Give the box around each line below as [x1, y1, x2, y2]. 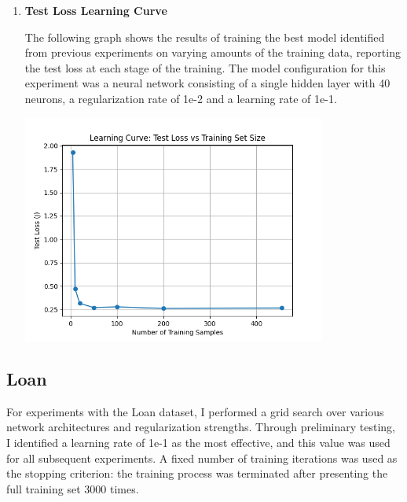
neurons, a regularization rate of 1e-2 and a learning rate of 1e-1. [24, 90, 337, 106]
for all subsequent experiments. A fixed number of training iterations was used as [6, 449, 398, 466]
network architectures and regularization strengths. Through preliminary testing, [6, 419, 395, 435]
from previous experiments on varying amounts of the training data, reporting [24, 44, 401, 61]
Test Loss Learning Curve [24, 2, 167, 18]
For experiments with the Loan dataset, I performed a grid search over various [6, 403, 384, 419]
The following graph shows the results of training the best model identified [24, 28, 385, 45]
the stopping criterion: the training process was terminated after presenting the [6, 465, 388, 482]
